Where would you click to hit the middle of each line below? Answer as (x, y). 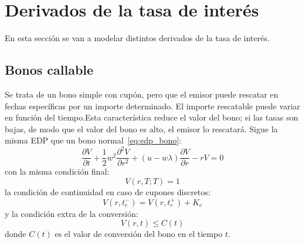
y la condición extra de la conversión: (72, 213)
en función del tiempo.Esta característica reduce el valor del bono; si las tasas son (152, 117)
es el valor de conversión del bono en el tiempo (139, 234)
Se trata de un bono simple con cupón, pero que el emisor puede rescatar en (142, 94)
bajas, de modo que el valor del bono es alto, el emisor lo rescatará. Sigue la (141, 128)
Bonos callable (49, 70)
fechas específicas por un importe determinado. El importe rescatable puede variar (152, 106)
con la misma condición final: (57, 171)
